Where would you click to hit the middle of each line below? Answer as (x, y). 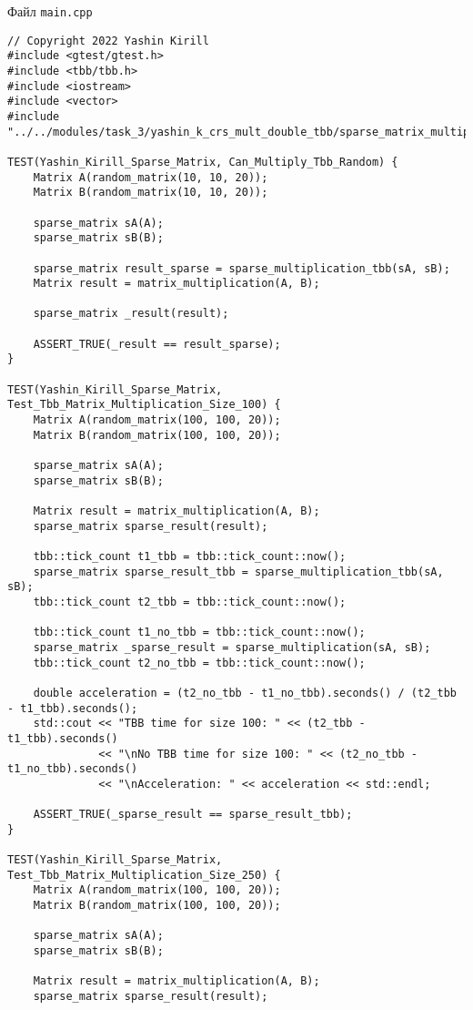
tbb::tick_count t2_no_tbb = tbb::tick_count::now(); (199, 663)
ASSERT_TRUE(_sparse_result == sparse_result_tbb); (193, 815)
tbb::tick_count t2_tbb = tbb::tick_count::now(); (190, 602)
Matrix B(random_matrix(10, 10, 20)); (151, 193)
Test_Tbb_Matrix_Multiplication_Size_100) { (144, 405)
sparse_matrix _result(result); (131, 314)
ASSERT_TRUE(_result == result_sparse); (157, 344)
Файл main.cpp (50, 11)
